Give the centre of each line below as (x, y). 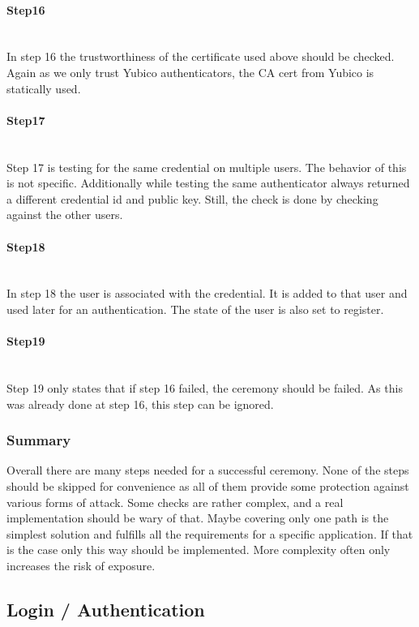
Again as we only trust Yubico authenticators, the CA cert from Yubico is (190, 72)
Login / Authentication (106, 609)
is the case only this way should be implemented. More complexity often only (199, 550)
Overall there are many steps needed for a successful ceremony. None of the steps (208, 470)
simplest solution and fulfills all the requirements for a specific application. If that (210, 533)
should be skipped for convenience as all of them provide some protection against (208, 485)
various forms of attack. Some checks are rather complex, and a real (175, 502)
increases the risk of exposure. (81, 565)
